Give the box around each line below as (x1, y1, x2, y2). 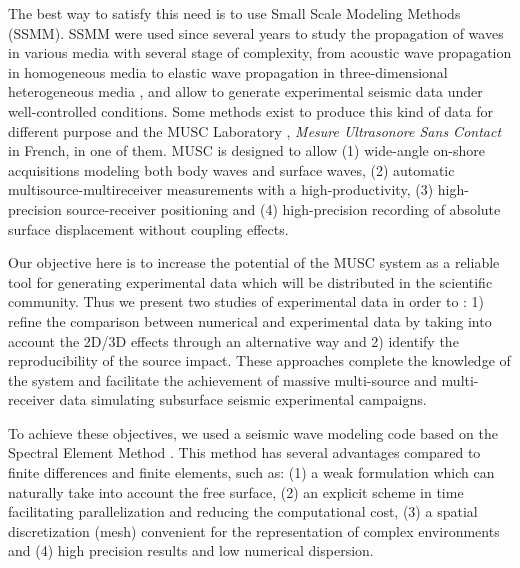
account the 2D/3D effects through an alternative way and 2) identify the (8, 330, 459, 351)
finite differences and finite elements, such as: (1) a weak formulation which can (8, 462, 495, 483)
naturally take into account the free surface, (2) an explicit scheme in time (8, 481, 464, 502)
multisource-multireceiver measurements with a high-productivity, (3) (8, 179, 434, 200)
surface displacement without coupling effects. (8, 218, 289, 239)
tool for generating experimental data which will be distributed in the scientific (8, 271, 493, 292)
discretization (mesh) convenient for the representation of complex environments (8, 520, 500, 541)
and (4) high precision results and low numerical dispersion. (8, 540, 374, 561)
